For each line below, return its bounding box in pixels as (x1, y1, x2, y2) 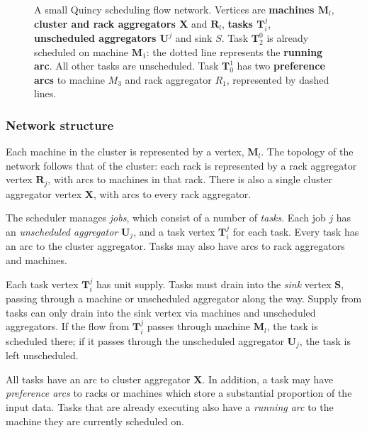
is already (266, 31, 309, 45)
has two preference (237, 58, 325, 73)
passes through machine (147, 319, 251, 334)
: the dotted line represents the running (146, 44, 323, 59)
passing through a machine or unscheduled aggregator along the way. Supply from (6, 291, 362, 306)
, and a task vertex (133, 224, 215, 239)
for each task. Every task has (232, 224, 359, 239)
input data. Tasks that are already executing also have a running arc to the (6, 399, 334, 414)
